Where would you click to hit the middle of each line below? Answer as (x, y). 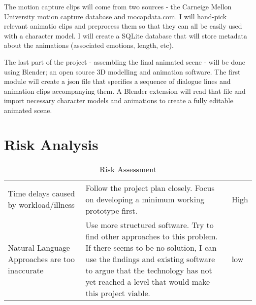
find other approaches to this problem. (152, 236)
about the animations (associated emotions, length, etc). (89, 45)
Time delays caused (42, 193)
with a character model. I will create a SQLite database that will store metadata (126, 35)
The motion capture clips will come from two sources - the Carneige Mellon (118, 6)
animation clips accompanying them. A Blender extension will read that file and (125, 91)
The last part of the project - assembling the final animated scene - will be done (125, 61)
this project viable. (118, 293)
